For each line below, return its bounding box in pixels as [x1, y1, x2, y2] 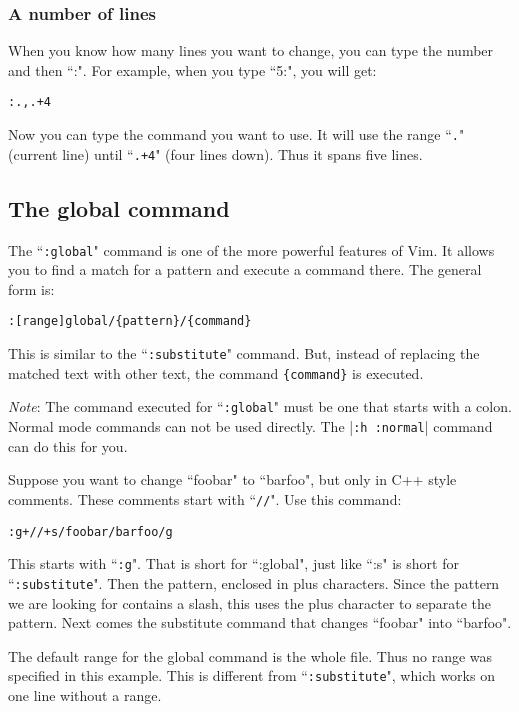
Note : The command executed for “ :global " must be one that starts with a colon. [8, 396, 512, 417]
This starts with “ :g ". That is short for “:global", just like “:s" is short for [8, 553, 459, 574]
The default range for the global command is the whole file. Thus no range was [8, 645, 493, 666]
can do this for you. [8, 435, 128, 456]
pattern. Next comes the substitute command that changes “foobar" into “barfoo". [8, 612, 512, 633]
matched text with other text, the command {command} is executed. [8, 362, 424, 383]
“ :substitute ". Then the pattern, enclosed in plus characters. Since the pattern [8, 572, 500, 593]
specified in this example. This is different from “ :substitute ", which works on [8, 665, 495, 686]
